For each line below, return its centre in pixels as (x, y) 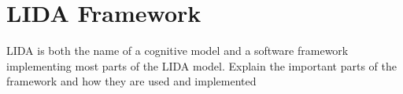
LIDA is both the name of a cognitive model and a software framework (177, 51)
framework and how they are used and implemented (131, 81)
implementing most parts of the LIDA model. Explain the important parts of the (202, 65)
